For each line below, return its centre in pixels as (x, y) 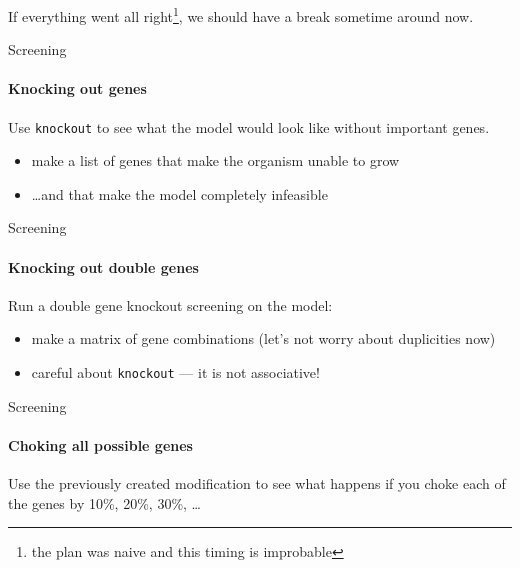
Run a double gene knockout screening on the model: (170, 304)
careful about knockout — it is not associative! (175, 372)
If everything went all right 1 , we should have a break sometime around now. (241, 14)
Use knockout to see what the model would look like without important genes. (249, 126)
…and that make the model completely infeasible (179, 193)
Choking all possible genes (100, 444)
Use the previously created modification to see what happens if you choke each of (257, 483)
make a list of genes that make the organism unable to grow (215, 160)
